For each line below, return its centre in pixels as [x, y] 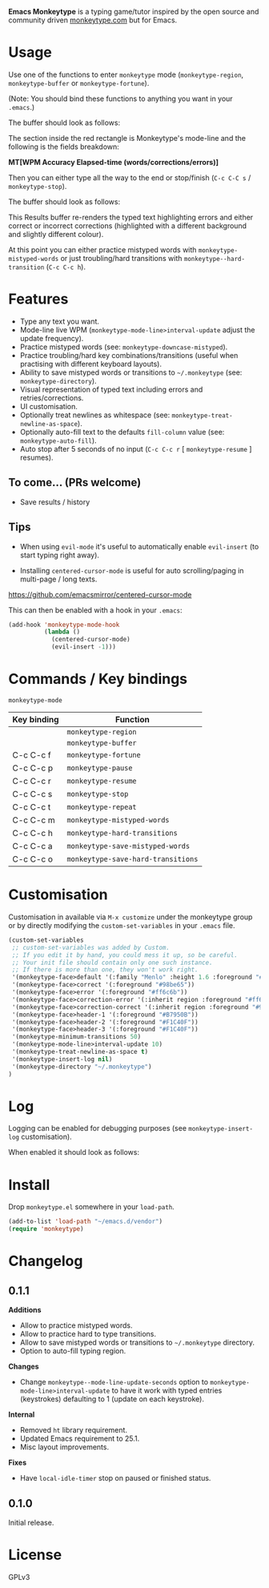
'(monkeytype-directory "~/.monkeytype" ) [82, 1067]
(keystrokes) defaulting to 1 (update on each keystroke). [112, 1399]
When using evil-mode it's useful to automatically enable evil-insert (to [139, 546]
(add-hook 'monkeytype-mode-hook [64, 625]
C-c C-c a [32, 846]
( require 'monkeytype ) [46, 1229]
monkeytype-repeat [102, 807]
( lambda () [62, 632]
